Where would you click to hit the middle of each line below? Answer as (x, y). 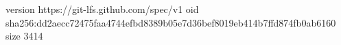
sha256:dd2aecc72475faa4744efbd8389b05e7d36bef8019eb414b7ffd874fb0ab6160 (171, 22)
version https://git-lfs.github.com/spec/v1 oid (102, 9)
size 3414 (24, 36)
